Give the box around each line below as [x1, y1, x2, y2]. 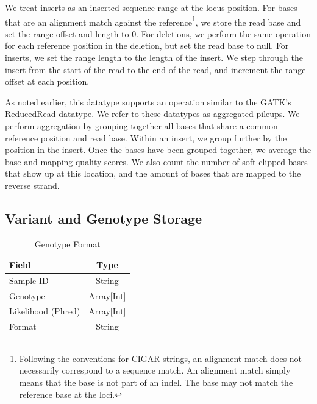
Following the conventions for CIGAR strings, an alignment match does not [19, 352, 302, 364]
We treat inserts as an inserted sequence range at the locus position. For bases [5, 1, 297, 13]
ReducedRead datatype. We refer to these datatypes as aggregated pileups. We [5, 107, 300, 120]
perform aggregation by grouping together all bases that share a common [5, 119, 278, 132]
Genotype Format [34, 237, 101, 250]
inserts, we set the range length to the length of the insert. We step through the [5, 51, 303, 64]
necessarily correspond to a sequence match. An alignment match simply [19, 364, 291, 377]
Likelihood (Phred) [9, 304, 80, 317]
